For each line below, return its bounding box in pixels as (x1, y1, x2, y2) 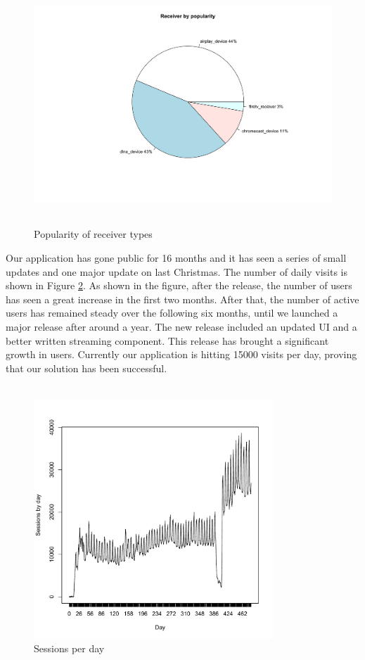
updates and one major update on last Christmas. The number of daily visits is (6, 264, 348, 279)
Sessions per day (34, 640, 105, 655)
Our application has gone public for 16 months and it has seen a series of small (6, 250, 347, 265)
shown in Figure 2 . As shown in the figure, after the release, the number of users (6, 278, 352, 293)
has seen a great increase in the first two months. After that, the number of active (6, 291, 359, 306)
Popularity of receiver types (34, 227, 153, 241)
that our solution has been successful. (6, 360, 167, 375)
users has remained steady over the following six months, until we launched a (6, 305, 338, 320)
